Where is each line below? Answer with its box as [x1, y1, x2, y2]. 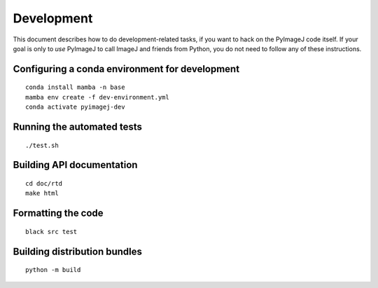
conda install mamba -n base [25, 83, 125, 91]
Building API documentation [13, 159, 138, 171]
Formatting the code [13, 207, 104, 219]
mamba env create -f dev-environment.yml [25, 93, 169, 101]
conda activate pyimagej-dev [25, 103, 125, 111]
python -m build [25, 266, 81, 274]
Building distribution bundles [13, 245, 143, 257]
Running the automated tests [13, 121, 143, 132]
